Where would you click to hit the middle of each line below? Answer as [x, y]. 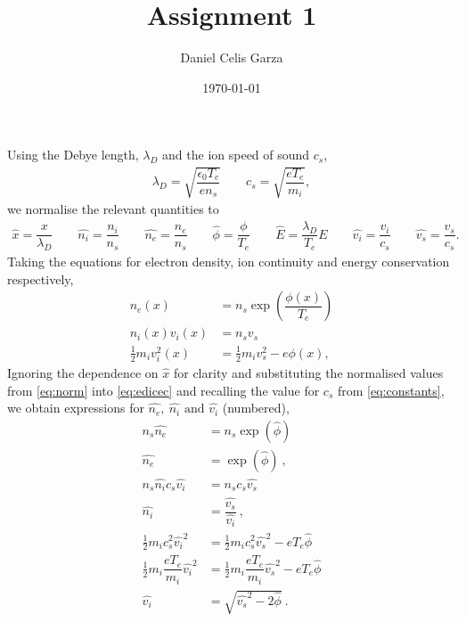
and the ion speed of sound [236, 155]
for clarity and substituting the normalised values [308, 372]
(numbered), [256, 408]
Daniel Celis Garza [232, 57]
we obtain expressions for [76, 408]
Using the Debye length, [73, 155]
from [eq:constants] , [391, 390]
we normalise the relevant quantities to [113, 209]
